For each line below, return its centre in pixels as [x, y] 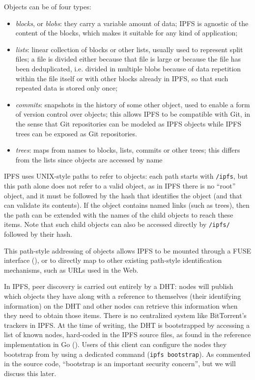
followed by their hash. [38, 234]
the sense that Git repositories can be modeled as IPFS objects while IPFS [128, 123]
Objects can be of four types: [48, 6]
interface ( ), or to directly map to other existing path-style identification [113, 260]
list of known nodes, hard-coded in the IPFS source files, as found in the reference [127, 334]
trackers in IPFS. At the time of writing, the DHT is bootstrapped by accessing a [127, 325]
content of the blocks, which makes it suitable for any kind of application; [127, 33]
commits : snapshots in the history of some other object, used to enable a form [133, 104]
